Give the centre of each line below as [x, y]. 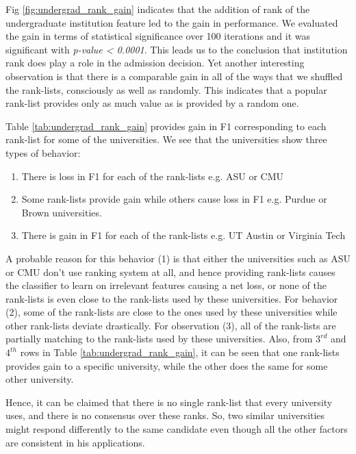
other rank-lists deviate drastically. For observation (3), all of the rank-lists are [171, 325]
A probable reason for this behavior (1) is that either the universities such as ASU [178, 258]
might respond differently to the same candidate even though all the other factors [177, 429]
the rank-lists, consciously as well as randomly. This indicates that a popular [166, 89]
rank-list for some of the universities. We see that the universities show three [166, 139]
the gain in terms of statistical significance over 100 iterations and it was [158, 36]
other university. [40, 379]
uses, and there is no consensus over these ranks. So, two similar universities [165, 415]
